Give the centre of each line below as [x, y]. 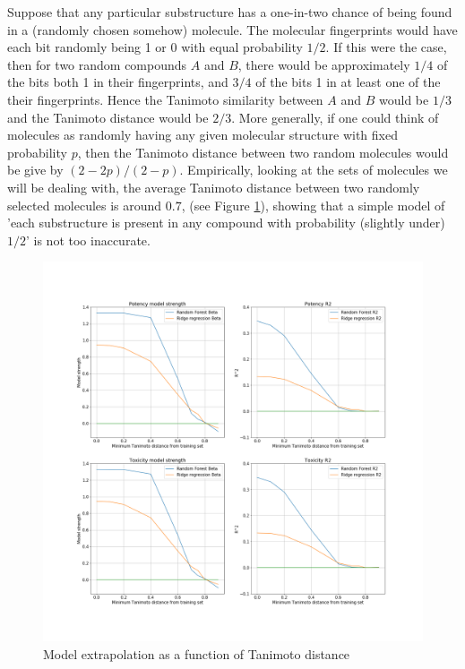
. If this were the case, [386, 47]
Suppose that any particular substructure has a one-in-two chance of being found [230, 12]
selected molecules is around [85, 205]
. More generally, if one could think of [335, 117]
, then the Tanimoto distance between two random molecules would [263, 152]
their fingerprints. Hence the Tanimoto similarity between [165, 99]
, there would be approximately [324, 64]
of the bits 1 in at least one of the [348, 82]
